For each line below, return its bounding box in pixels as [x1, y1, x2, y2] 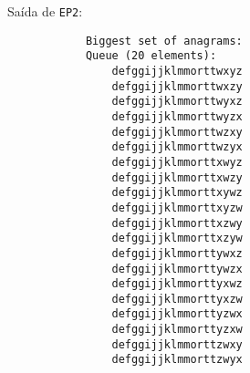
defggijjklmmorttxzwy [111, 216, 243, 230]
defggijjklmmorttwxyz [111, 64, 243, 78]
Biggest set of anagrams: [85, 34, 243, 47]
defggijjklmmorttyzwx [111, 307, 243, 321]
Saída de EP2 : [7, 2, 83, 20]
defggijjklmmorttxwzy [111, 171, 243, 184]
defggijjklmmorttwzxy [111, 125, 243, 139]
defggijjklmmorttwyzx [111, 109, 243, 123]
